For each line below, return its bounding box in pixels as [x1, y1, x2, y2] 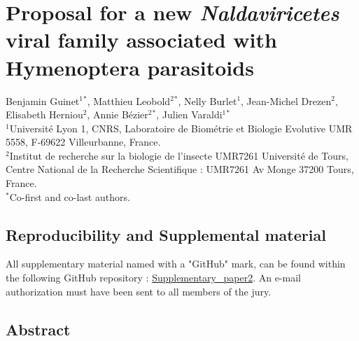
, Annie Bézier [87, 107, 148, 122]
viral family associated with [6, 25, 277, 54]
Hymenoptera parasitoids [6, 53, 254, 81]
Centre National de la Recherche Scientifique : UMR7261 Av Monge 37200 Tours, [6, 162, 354, 176]
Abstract [6, 318, 71, 340]
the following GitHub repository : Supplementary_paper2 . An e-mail [6, 270, 301, 285]
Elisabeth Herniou [6, 107, 83, 122]
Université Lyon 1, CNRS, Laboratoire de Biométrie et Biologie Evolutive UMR [9, 120, 353, 135]
